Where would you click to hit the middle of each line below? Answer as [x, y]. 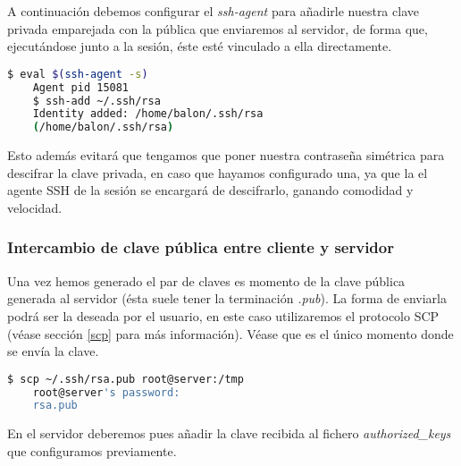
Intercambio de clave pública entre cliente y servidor [201, 247]
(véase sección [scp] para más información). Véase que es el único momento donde [230, 333]
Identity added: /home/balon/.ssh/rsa [148, 114]
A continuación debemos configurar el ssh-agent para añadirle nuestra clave [213, 11]
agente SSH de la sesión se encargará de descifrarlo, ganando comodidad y [210, 190]
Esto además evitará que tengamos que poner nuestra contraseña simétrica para [226, 155]
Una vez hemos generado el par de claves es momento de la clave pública [206, 280]
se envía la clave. [53, 351]
